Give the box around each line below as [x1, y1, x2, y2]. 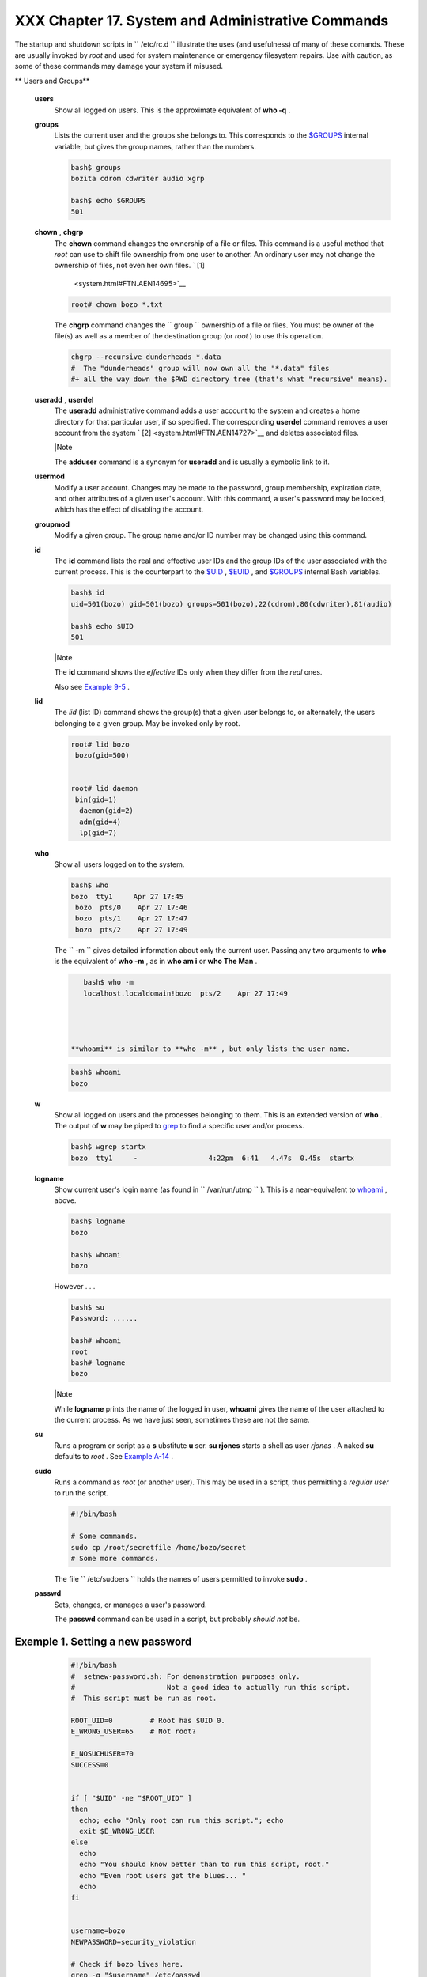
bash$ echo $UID [70, 622, 134, 630]
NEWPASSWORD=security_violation [70, 1937, 197, 1946]
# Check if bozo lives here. [70, 1960, 184, 1968]
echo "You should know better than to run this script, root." [79, 1860, 330, 1869]
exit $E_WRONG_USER [79, 1827, 155, 1835]
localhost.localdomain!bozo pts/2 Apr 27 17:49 [83, 988, 288, 998]
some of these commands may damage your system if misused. [14, 62, 224, 71]
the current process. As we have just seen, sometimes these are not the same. [54, 1416, 310, 1425]
